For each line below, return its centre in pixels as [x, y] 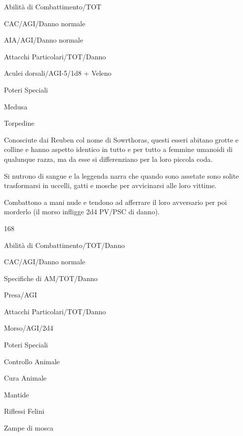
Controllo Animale [32, 361]
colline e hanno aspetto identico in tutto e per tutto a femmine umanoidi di [118, 149]
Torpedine [19, 123]
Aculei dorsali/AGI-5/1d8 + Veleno [58, 73]
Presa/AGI [20, 295]
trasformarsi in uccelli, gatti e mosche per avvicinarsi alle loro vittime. [110, 185]
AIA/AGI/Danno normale [44, 40]
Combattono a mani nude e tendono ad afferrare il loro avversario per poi [116, 202]
